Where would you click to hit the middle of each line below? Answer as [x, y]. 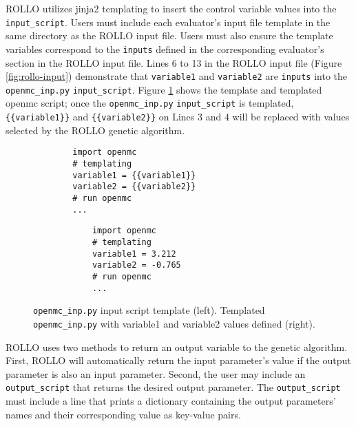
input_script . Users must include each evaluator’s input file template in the [168, 22]
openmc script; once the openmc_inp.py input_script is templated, [150, 103]
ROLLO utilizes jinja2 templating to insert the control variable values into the [171, 8]
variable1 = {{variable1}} [134, 175]
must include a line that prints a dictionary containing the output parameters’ [171, 400]
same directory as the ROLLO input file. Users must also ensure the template [169, 35]
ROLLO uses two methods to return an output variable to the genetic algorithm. [177, 347]
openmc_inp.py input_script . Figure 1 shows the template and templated [164, 89]
